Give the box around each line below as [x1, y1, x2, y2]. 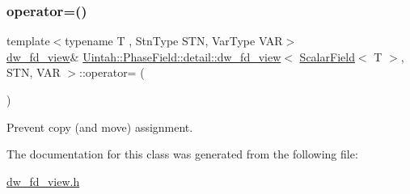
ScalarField [299, 48, 355, 65]
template [6, 32, 50, 49]
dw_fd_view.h [6, 172, 80, 189]
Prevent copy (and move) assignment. [6, 118, 193, 135]
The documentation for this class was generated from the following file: [6, 145, 358, 162]
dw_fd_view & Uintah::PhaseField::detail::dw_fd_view [6, 48, 281, 65]
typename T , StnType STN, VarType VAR [65, 32, 283, 49]
